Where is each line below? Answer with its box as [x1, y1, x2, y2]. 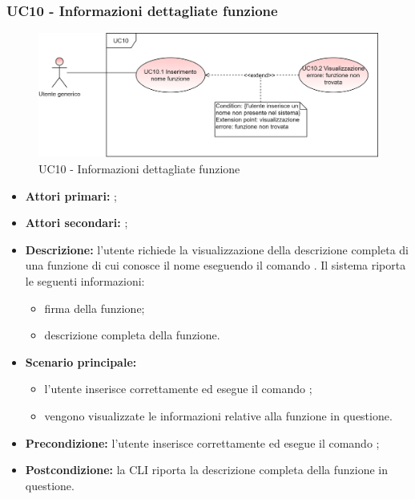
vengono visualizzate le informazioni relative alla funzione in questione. [44, 408, 393, 424]
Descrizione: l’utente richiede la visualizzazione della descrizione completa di [25, 241, 409, 258]
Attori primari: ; [25, 187, 117, 204]
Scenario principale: [25, 353, 137, 370]
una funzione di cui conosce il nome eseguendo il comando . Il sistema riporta [25, 257, 406, 274]
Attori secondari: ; [25, 214, 128, 231]
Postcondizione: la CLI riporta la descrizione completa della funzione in [25, 461, 389, 478]
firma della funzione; [44, 299, 145, 316]
